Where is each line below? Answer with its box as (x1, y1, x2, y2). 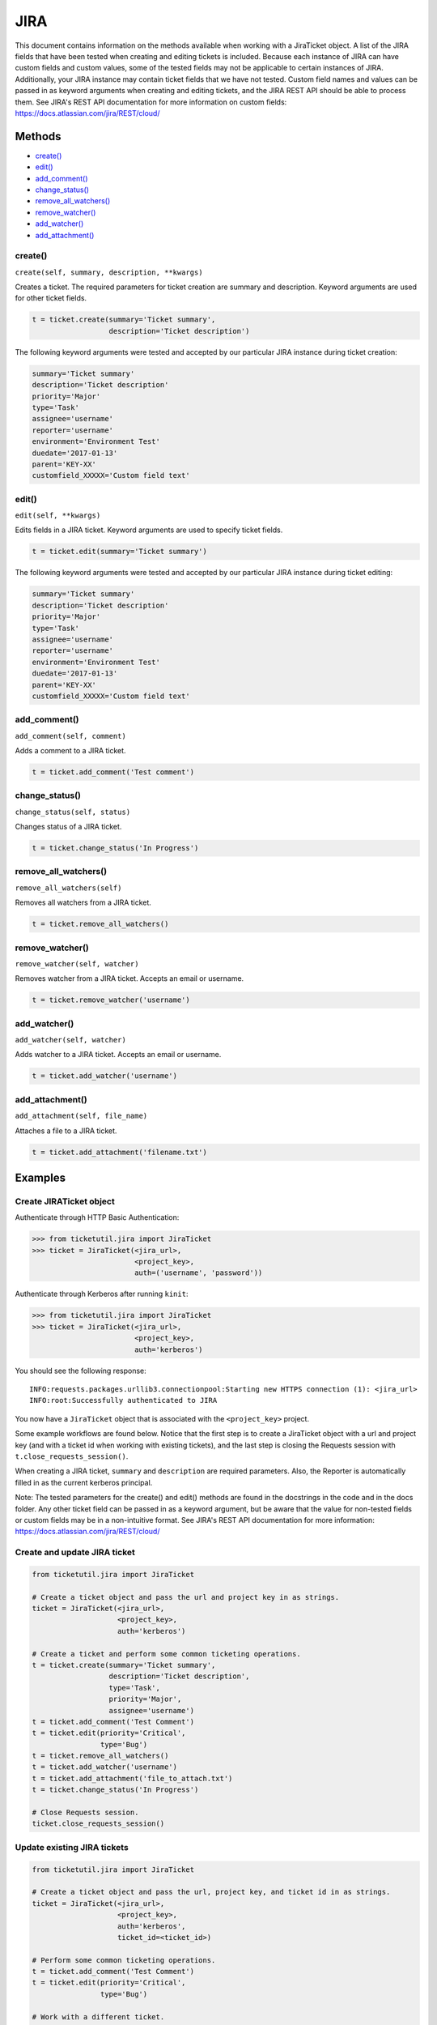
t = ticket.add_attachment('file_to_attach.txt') (32, 1774, 233, 1783)
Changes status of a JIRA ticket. (15, 822, 122, 832)
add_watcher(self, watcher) (15, 1035, 127, 1045)
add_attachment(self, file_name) (15, 1111, 148, 1121)
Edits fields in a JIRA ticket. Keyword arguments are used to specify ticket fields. (15, 525, 283, 535)
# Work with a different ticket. (32, 2012, 165, 2021)
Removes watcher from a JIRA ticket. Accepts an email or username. (15, 974, 244, 983)
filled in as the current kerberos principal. (15, 1477, 153, 1487)
